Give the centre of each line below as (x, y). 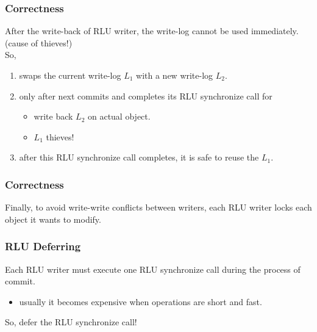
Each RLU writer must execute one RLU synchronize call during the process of (153, 269)
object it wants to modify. (53, 219)
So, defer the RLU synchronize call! (71, 322)
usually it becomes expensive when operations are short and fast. (141, 301)
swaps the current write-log (70, 75)
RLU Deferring (43, 246)
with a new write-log (175, 75)
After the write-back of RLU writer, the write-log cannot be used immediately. (152, 31)
